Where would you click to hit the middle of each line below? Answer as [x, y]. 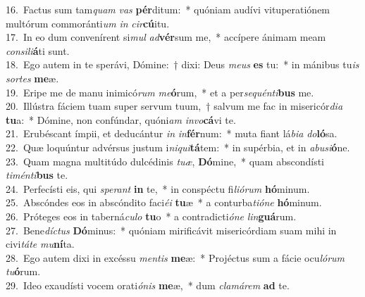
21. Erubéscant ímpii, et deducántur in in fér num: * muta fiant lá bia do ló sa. [172, 133]
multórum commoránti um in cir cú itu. [88, 23]
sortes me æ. [32, 78]
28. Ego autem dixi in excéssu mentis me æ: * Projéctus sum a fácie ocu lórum [175, 257]
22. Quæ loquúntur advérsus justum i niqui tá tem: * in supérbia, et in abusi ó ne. [178, 147]
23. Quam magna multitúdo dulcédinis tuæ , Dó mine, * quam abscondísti [165, 161]
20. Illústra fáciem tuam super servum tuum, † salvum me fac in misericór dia [174, 106]
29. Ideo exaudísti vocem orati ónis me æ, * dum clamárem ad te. [148, 285]
